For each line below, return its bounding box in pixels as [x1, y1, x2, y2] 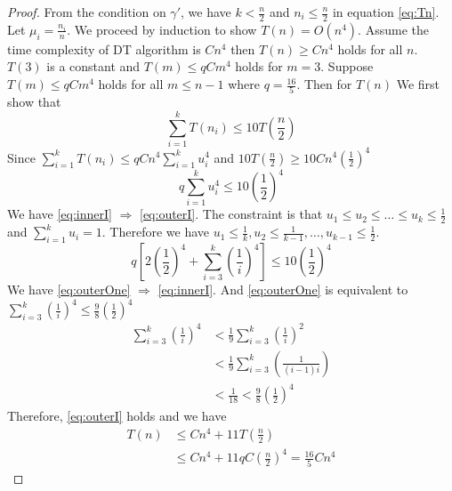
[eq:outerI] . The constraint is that [139, 205, 323, 223]
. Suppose [320, 57, 374, 76]
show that [7, 93, 61, 111]
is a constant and [46, 57, 141, 76]
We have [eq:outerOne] [7, 280, 131, 298]
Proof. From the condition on [7, 3, 166, 20]
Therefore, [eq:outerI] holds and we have [7, 406, 227, 425]
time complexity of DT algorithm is [7, 39, 201, 58]
